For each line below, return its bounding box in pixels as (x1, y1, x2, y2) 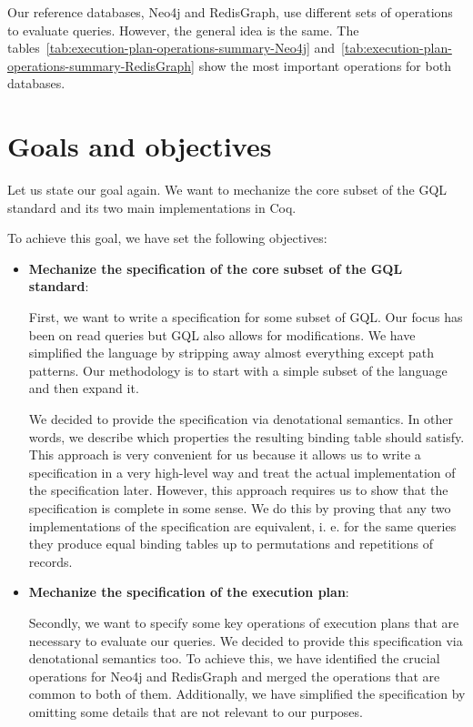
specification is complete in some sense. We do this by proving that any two (28, 499, 451, 517)
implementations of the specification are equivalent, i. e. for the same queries (28, 516, 457, 535)
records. (28, 551, 73, 570)
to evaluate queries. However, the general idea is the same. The (7, 20, 359, 39)
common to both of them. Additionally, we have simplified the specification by (28, 684, 466, 703)
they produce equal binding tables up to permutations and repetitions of (28, 534, 433, 553)
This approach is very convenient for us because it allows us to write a (28, 445, 421, 464)
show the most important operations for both (198, 56, 451, 75)
